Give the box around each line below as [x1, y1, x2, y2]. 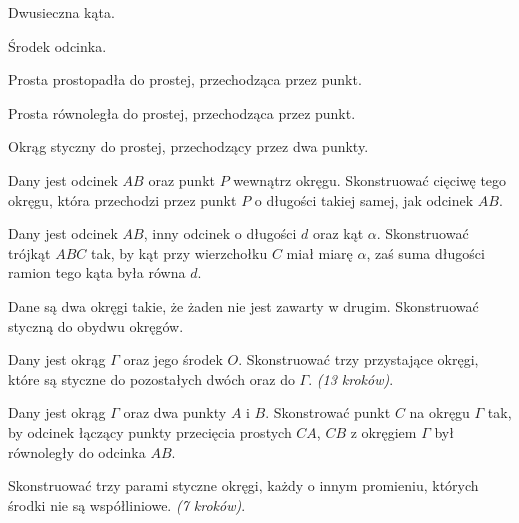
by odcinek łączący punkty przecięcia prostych [8, 421, 292, 442]
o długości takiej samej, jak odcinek [254, 189, 474, 210]
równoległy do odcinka [8, 441, 146, 462]
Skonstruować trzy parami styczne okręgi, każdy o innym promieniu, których [8, 475, 479, 496]
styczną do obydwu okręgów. [8, 315, 184, 336]
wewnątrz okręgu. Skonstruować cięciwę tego [233, 169, 507, 190]
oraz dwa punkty [123, 402, 227, 423]
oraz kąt [312, 223, 364, 244]
